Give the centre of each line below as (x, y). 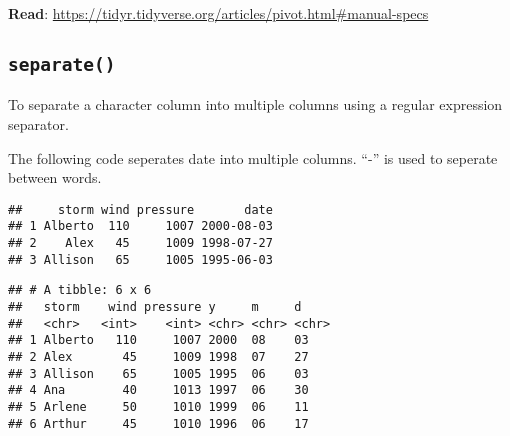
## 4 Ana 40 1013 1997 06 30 (158, 390)
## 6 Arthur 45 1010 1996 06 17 (158, 423)
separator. (38, 123)
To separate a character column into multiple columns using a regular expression (255, 104)
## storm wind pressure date (140, 209)
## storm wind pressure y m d (155, 307)
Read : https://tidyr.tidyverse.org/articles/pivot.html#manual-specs (218, 13)
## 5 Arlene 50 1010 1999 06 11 (158, 406)
